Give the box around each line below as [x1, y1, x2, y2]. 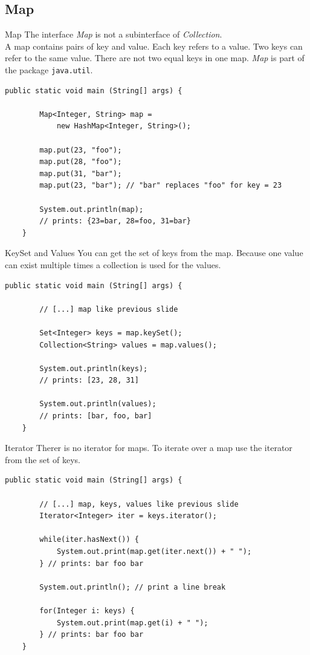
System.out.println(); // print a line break [39, 582, 226, 591]
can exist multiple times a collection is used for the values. [5, 258, 221, 271]
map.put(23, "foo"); [39, 145, 122, 154]
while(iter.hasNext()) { [39, 535, 139, 544]
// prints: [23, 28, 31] [39, 376, 139, 385]
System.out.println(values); [39, 400, 157, 409]
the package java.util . [5, 63, 93, 76]
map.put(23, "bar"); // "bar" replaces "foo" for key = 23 [39, 181, 282, 190]
